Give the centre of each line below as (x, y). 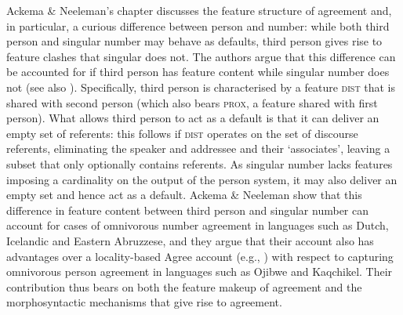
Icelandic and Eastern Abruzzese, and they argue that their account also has (190, 240)
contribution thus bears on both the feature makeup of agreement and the (184, 286)
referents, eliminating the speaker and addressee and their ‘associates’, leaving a (198, 148)
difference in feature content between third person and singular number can (188, 210)
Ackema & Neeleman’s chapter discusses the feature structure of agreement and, (199, 10)
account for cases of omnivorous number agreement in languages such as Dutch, (198, 225)
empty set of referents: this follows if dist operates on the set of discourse (182, 133)
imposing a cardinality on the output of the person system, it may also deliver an (202, 179)
